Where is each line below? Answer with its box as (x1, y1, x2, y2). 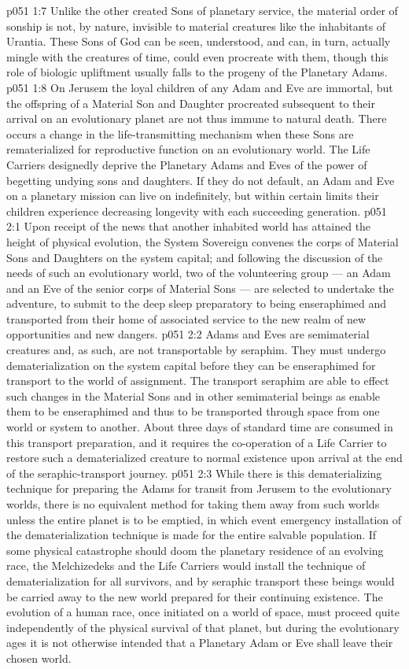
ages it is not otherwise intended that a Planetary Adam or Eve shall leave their (6, 634, 393, 651)
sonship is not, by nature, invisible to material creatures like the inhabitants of (6, 17, 386, 34)
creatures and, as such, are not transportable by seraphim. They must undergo (6, 342, 386, 358)
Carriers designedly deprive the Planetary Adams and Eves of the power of (6, 156, 367, 172)
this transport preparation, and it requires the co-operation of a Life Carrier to (6, 434, 387, 450)
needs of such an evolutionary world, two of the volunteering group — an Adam (6, 264, 391, 281)
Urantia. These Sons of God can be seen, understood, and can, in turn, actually (6, 33, 391, 50)
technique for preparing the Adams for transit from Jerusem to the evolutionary (6, 480, 392, 497)
